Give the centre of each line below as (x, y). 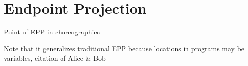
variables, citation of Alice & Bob (55, 58)
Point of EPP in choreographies (52, 32)
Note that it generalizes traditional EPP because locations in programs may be (124, 48)
